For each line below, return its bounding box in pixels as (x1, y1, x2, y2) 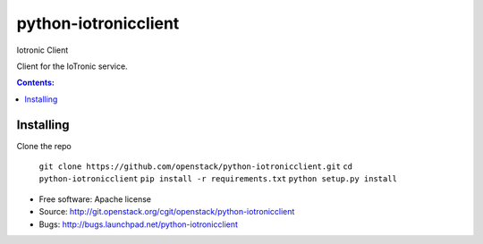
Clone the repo (16, 140, 72, 151)
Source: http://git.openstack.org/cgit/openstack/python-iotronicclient (38, 206, 295, 217)
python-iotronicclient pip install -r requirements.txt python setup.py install (38, 174, 398, 184)
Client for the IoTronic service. (16, 61, 129, 72)
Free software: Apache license (38, 193, 152, 205)
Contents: (16, 77, 55, 88)
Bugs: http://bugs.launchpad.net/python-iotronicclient (38, 219, 239, 230)
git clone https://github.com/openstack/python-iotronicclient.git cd (38, 162, 353, 172)
